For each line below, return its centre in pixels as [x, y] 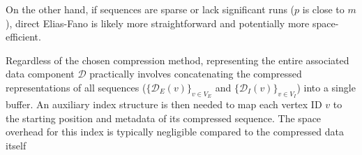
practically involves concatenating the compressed [196, 74]
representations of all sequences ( [76, 87]
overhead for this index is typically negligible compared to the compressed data [175, 132]
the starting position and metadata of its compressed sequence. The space [164, 118]
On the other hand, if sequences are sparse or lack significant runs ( [150, 9]
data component [40, 74]
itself [16, 145]
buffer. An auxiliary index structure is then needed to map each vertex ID [164, 104]
